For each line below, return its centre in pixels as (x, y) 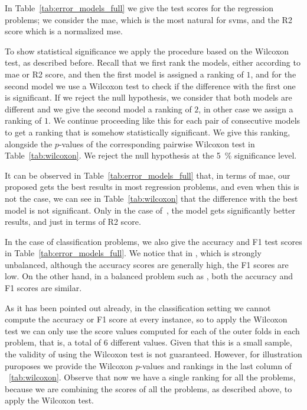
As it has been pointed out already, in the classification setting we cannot (138, 307)
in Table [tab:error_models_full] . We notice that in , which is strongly (133, 253)
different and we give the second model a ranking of (98, 109)
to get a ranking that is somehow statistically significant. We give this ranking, (148, 132)
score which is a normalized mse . (64, 31)
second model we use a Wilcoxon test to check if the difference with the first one (150, 85)
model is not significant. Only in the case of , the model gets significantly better (150, 210)
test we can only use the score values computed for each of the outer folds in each (152, 330)
